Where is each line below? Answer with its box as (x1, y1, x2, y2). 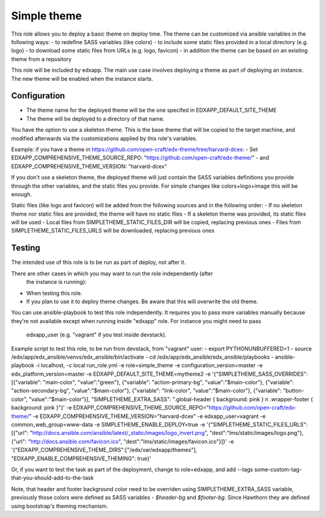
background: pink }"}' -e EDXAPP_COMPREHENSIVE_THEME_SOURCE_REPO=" (11, 404, 209, 411)
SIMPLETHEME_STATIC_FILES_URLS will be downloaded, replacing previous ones (11, 227, 214, 234)
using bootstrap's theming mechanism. (11, 502, 109, 510)
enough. (11, 190, 33, 197)
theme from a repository (11, 55, 72, 63)
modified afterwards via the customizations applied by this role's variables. (11, 135, 197, 142)
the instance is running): (26, 278, 87, 286)
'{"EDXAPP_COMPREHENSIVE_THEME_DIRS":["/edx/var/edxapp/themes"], (11, 446, 197, 454)
